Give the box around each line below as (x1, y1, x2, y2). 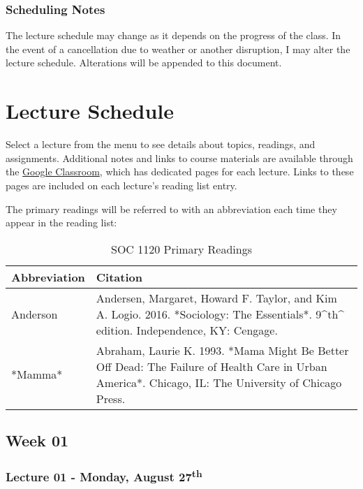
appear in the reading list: (6, 215, 117, 230)
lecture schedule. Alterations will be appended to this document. (6, 55, 282, 70)
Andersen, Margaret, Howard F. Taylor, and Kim (96, 289, 337, 306)
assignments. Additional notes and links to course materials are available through (6, 150, 353, 165)
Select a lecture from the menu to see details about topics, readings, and (6, 137, 316, 152)
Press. (96, 390, 126, 407)
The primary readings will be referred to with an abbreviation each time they (6, 201, 337, 216)
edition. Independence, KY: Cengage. (96, 321, 278, 338)
